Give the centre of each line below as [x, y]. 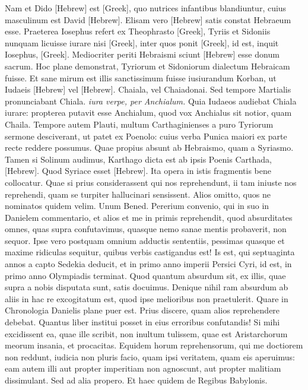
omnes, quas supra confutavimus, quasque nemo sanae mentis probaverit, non [146, 229]
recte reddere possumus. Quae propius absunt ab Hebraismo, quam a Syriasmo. [149, 148]
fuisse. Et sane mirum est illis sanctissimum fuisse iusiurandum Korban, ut [141, 77]
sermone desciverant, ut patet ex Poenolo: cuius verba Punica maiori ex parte [146, 136]
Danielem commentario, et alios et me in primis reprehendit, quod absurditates [149, 217]
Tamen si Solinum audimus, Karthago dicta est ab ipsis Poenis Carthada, [138, 159]
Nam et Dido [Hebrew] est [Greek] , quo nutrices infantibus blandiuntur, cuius [146, 8]
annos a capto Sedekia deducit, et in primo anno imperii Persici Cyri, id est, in [148, 264]
